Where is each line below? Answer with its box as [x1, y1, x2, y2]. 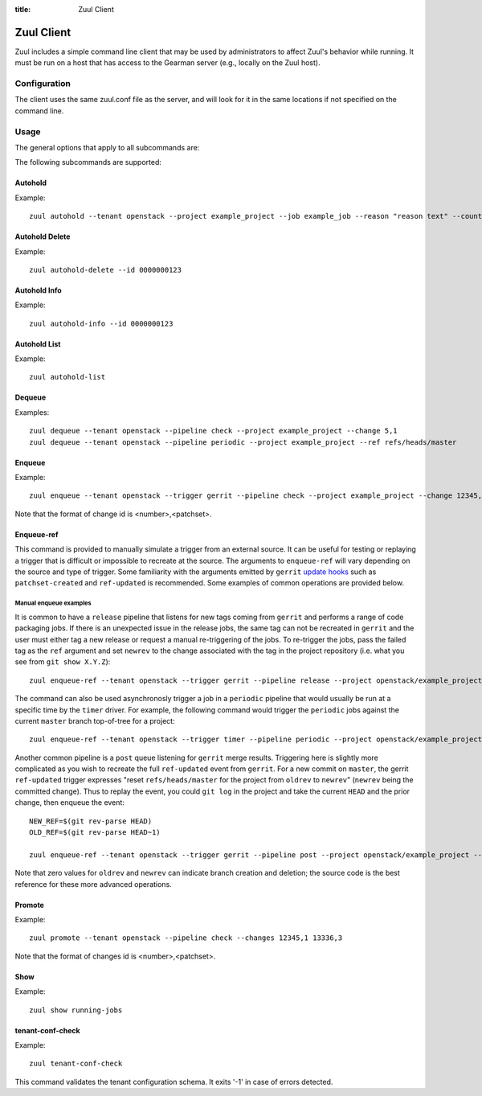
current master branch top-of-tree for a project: [14, 716, 176, 725]
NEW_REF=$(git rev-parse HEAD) [29, 816, 153, 826]
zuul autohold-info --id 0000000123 [29, 318, 174, 328]
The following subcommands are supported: [14, 158, 162, 167]
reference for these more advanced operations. [14, 879, 172, 889]
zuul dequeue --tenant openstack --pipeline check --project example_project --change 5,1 [29, 426, 398, 436]
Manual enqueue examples [14, 599, 92, 607]
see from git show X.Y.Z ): [14, 657, 111, 667]
